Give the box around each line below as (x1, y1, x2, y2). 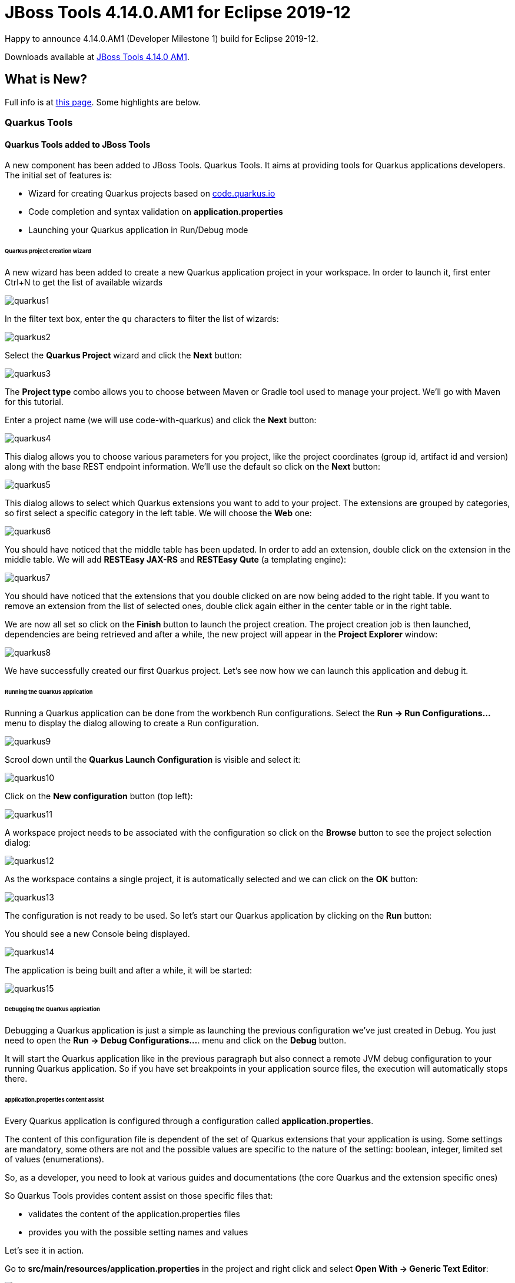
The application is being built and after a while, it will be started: (5, 965, 252, 975)
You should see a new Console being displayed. (5, 928, 190, 939)
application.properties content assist (5, 1096, 104, 1103)
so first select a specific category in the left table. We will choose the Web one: (5, 507, 312, 518)
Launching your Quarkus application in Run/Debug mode (28, 225, 248, 235)
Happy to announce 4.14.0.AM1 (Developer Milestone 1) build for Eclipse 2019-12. (5, 33, 318, 44)
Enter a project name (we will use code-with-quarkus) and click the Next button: (5, 414, 317, 425)
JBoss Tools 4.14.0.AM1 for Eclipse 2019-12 (5, 2, 351, 22)
